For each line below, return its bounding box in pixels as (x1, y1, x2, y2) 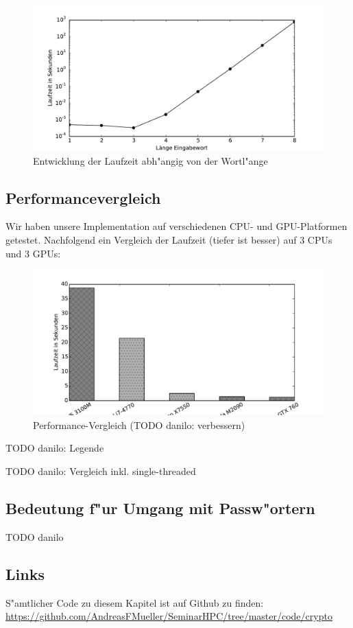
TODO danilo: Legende (5, 441, 104, 455)
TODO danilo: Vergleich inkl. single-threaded (5, 463, 196, 478)
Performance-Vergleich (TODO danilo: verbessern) (33, 417, 245, 432)
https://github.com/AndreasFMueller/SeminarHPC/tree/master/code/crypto (5, 609, 332, 623)
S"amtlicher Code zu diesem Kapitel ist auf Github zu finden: (5, 595, 264, 609)
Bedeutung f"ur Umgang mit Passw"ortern (5, 497, 315, 518)
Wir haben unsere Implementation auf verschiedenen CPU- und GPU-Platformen (5, 219, 348, 233)
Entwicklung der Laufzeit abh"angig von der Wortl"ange (33, 153, 268, 167)
